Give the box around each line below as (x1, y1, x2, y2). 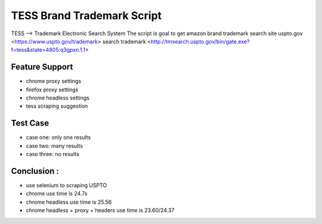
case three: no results (26, 151, 80, 158)
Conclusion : (11, 166, 59, 176)
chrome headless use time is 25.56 (26, 198, 112, 206)
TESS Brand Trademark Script (11, 9, 162, 22)
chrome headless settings (26, 94, 89, 101)
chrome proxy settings (26, 77, 82, 85)
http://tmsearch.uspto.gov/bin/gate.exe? (150, 38, 250, 45)
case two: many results (26, 142, 83, 149)
